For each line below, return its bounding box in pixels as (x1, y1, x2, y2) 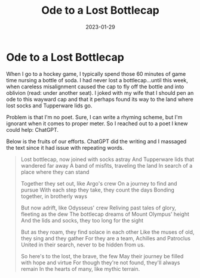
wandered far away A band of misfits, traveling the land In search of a (20, 162, 193, 169)
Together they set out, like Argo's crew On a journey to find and (20, 180, 177, 187)
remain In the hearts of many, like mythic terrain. (20, 265, 140, 272)
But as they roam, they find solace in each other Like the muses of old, (20, 228, 195, 236)
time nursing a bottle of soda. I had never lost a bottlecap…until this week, (6, 76, 188, 84)
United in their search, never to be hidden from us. (20, 241, 145, 248)
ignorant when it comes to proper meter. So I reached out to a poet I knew (6, 120, 188, 127)
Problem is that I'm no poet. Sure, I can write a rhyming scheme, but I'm (6, 113, 183, 121)
